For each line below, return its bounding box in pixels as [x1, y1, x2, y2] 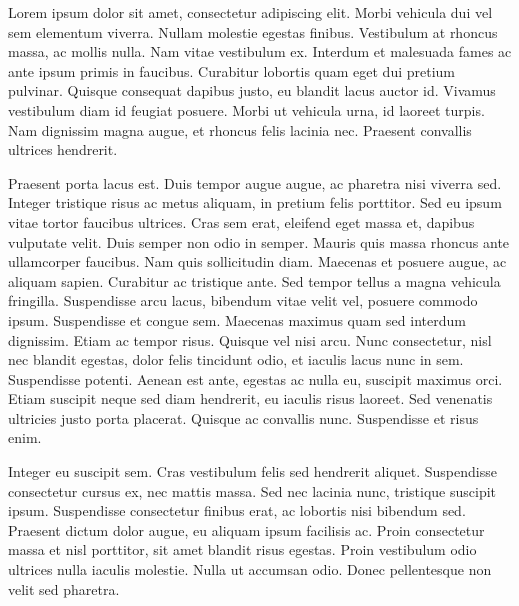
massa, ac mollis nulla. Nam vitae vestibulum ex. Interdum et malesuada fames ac [8, 41, 512, 62]
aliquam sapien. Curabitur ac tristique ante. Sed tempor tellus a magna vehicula [8, 270, 501, 291]
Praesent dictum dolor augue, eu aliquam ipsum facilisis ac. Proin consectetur [8, 519, 485, 540]
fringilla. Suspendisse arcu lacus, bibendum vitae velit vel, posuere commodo [8, 290, 478, 311]
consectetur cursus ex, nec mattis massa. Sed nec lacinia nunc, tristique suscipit [8, 480, 497, 501]
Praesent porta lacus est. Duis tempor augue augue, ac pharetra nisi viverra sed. [8, 172, 502, 193]
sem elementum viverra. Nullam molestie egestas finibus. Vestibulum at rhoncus [8, 21, 498, 42]
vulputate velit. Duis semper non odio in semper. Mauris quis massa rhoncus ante [8, 231, 510, 252]
